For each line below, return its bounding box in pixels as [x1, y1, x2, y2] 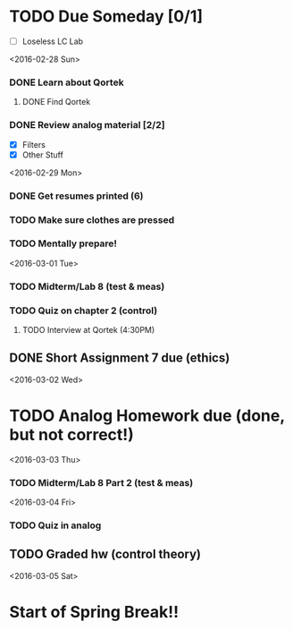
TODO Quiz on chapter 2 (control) [9, 304, 158, 317]
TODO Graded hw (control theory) [9, 547, 201, 562]
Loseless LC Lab [21, 36, 83, 47]
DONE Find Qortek [21, 97, 91, 107]
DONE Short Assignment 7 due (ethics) [9, 351, 230, 366]
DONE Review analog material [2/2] [9, 119, 165, 132]
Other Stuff [21, 149, 64, 160]
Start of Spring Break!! [9, 602, 180, 623]
